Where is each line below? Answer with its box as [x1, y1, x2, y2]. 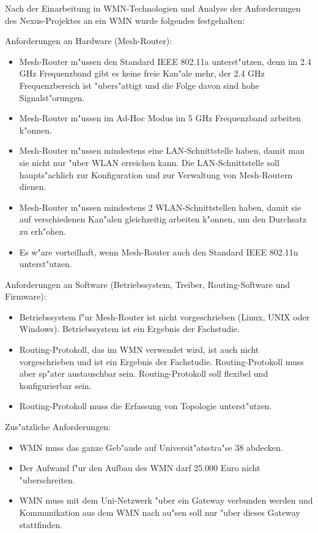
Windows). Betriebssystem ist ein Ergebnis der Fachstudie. [19, 322, 240, 335]
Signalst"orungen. [19, 91, 85, 104]
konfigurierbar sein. [19, 379, 92, 391]
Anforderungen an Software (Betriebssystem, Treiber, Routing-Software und [5, 278, 290, 290]
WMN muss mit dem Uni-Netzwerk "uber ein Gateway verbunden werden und [19, 494, 313, 507]
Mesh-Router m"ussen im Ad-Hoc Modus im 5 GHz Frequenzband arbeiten [19, 112, 301, 124]
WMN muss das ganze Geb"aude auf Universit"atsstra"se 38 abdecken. [19, 440, 283, 453]
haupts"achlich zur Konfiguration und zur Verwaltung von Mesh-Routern [19, 168, 293, 181]
